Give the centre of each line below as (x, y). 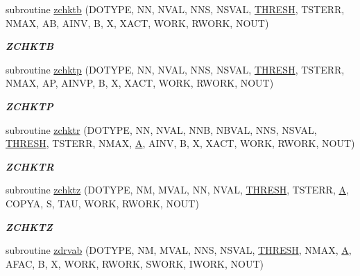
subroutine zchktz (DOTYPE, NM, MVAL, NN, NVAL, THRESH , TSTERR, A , (177, 190)
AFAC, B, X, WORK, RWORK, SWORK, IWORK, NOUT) (135, 263)
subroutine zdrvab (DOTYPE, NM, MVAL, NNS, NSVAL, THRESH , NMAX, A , (179, 250)
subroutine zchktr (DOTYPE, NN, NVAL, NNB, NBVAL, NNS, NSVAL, (161, 129)
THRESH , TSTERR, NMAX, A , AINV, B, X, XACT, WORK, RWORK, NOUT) (180, 143)
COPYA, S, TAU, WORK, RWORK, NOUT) (102, 203)
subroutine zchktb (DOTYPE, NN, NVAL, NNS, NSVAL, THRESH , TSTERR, (175, 9)
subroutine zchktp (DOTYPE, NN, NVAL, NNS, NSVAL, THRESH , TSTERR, (175, 69)
